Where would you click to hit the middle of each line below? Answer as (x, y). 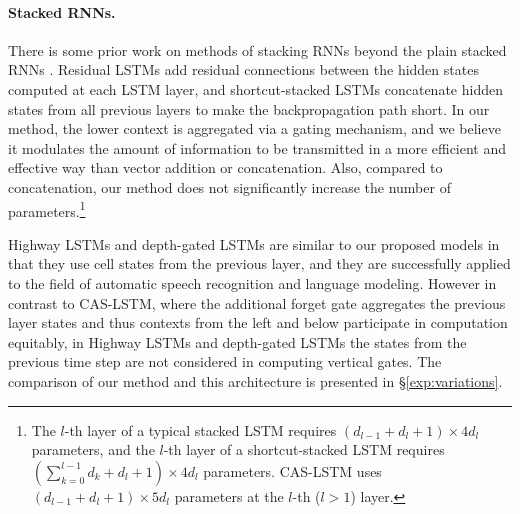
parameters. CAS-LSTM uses (292, 470)
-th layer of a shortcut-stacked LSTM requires (304, 449)
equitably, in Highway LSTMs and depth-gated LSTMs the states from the (237, 341)
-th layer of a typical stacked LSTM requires (200, 429)
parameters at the (229, 495)
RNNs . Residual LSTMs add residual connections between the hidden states (243, 69)
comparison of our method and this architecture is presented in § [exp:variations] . (255, 380)
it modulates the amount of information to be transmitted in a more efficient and (257, 147)
